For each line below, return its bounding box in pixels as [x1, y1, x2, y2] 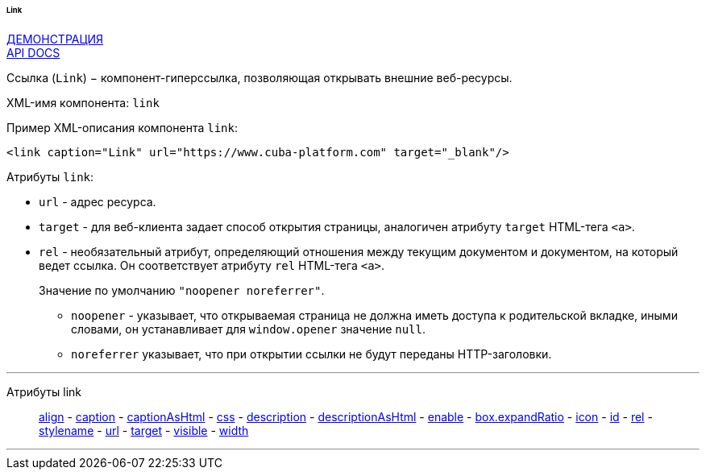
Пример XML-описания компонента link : [6, 120, 238, 135]
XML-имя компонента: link [6, 95, 160, 110]
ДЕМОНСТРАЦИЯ [6, 31, 104, 46]
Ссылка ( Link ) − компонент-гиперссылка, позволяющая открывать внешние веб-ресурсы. [6, 70, 513, 85]
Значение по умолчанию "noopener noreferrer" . [39, 283, 325, 297]
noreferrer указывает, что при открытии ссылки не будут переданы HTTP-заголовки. [71, 346, 552, 361]
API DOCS [6, 45, 60, 60]
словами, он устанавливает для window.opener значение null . [71, 321, 426, 336]
